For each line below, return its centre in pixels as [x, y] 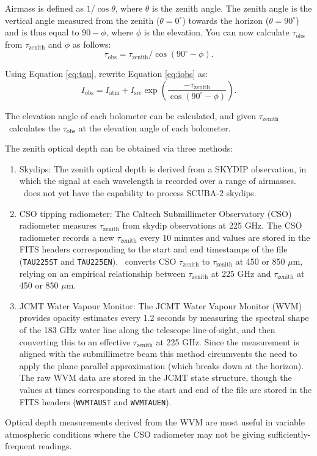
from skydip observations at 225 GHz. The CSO [212, 225]
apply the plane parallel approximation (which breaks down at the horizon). [162, 365]
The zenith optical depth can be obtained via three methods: [119, 148]
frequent [20, 446]
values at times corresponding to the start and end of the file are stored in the [166, 389]
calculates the [35, 127]
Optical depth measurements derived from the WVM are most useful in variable [155, 422]
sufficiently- [289, 434]
